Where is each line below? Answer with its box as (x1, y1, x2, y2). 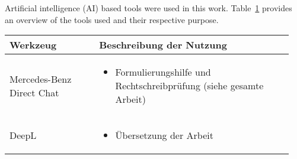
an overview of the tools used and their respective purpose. (5, 13, 219, 25)
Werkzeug (9, 38, 57, 52)
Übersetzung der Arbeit (115, 128, 213, 142)
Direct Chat (9, 85, 59, 99)
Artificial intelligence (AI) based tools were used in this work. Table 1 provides (5, 2, 292, 14)
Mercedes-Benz (9, 72, 72, 86)
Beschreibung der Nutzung (99, 38, 227, 52)
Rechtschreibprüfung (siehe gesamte (115, 79, 264, 93)
